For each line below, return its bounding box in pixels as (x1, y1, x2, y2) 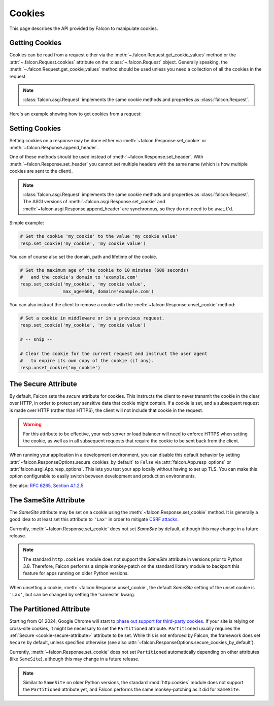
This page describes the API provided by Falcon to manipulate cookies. (9, 25, 158, 31)
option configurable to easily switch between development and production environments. (9, 473, 196, 479)
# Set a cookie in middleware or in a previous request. (20, 315, 165, 321)
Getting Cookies (9, 39, 62, 47)
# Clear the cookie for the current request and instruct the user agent (20, 350, 208, 357)
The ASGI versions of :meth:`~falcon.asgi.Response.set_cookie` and (23, 199, 165, 205)
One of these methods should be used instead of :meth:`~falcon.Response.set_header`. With (9, 154, 203, 160)
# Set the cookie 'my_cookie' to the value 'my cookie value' (20, 234, 178, 239)
